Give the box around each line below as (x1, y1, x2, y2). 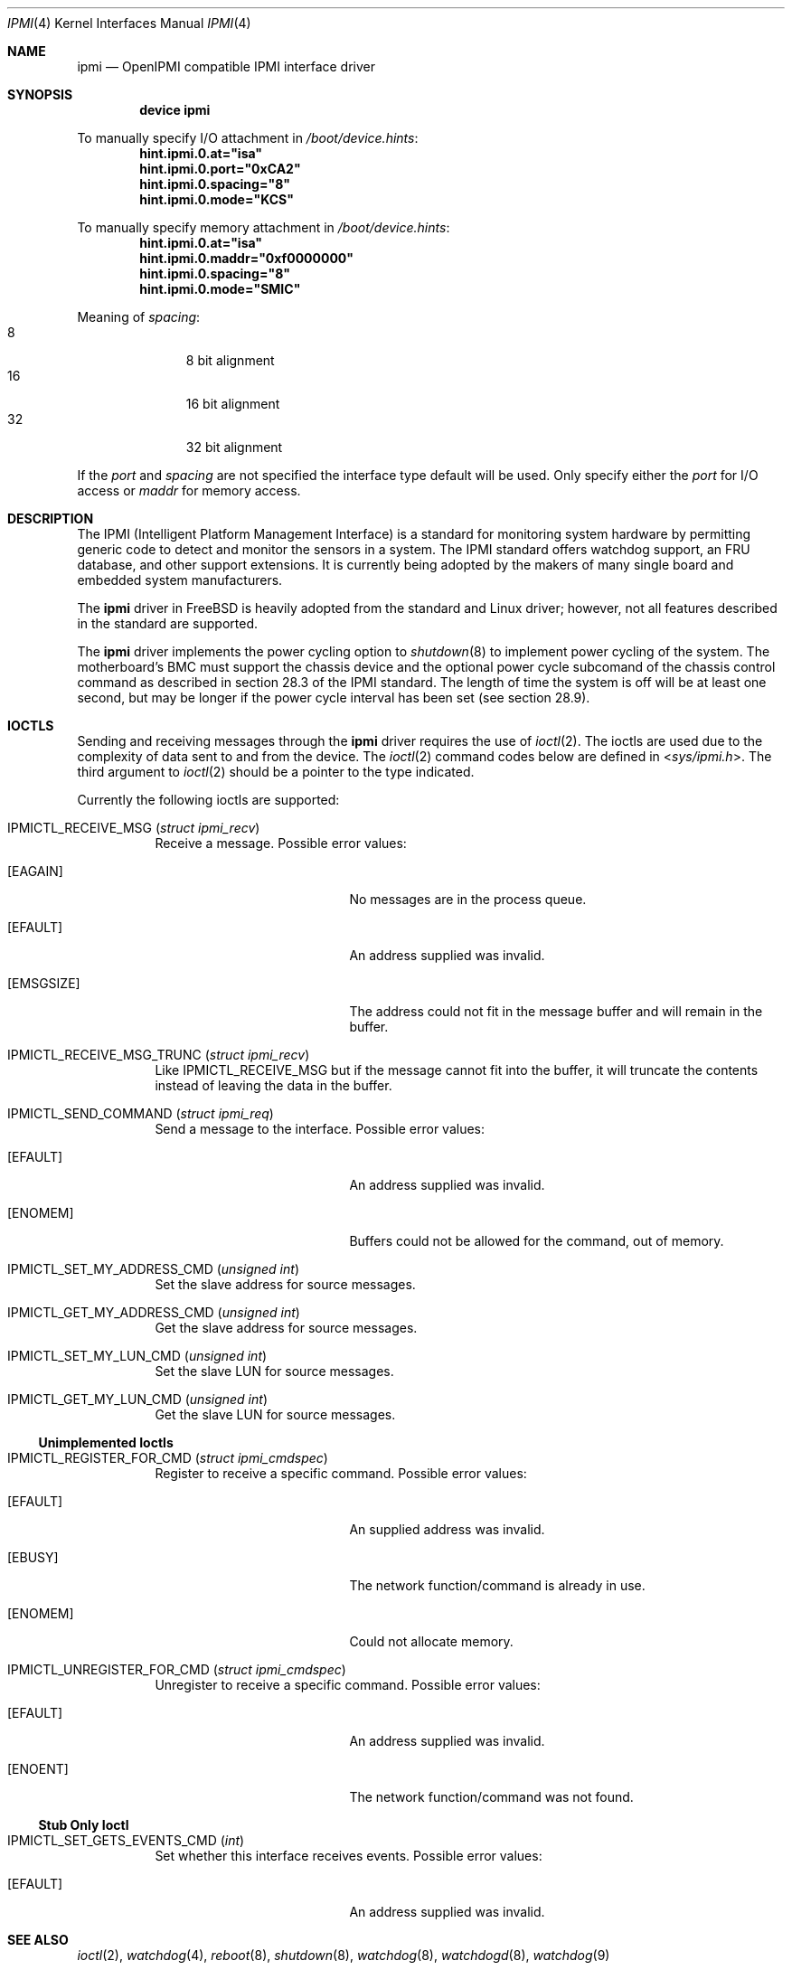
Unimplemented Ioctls (38, 1435, 174, 1450)
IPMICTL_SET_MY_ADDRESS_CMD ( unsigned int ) (7, 1261, 299, 1277)
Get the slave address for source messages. (155, 1320, 418, 1335)
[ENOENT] (7, 1761, 69, 1777)
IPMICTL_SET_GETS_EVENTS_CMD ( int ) (7, 1833, 245, 1848)
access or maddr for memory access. (77, 483, 301, 498)
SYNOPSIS (7, 87, 73, 102)
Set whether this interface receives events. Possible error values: (155, 1848, 542, 1863)
